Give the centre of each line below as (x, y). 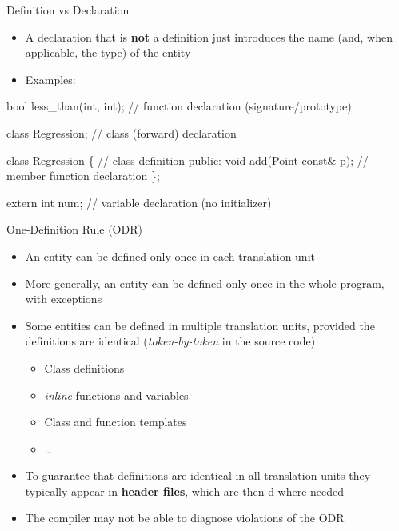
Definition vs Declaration (68, 10)
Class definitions (84, 367)
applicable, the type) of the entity (108, 52)
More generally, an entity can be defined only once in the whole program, (205, 283)
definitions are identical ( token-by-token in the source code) (170, 341)
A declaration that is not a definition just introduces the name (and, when (209, 36)
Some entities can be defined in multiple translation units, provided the (200, 325)
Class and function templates (116, 422)
